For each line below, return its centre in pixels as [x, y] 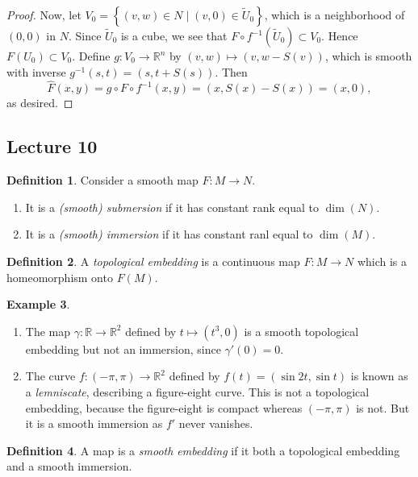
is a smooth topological [301, 331]
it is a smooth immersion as [94, 423]
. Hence [340, 35]
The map [48, 331]
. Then [231, 71]
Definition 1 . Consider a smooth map [102, 180]
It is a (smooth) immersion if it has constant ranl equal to [169, 234]
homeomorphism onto [60, 277]
